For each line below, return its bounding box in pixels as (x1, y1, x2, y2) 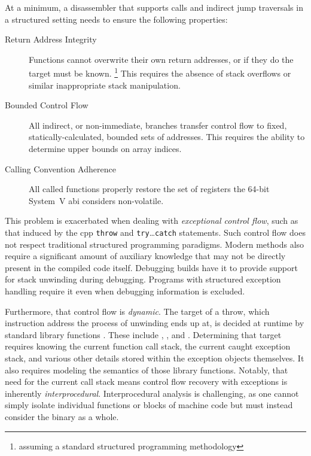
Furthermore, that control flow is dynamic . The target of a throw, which (5, 305, 270, 317)
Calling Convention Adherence (5, 162, 116, 175)
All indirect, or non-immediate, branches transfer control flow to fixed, (29, 118, 287, 131)
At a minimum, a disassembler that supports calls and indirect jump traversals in (5, 1, 303, 13)
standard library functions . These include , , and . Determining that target (5, 328, 282, 341)
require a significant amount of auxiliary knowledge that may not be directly (5, 250, 286, 262)
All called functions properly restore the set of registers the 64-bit (29, 183, 270, 195)
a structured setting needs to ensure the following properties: (5, 13, 228, 25)
